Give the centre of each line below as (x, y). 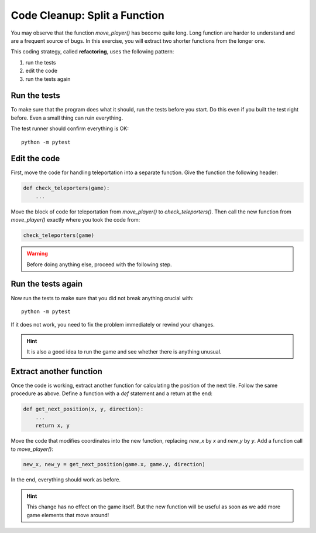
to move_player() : (32, 449)
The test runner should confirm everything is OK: (70, 128)
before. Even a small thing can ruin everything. (67, 118)
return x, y (53, 426)
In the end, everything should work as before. (66, 480)
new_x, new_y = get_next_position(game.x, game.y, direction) (114, 464)
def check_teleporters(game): (66, 188)
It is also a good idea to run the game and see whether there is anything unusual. (124, 352)
